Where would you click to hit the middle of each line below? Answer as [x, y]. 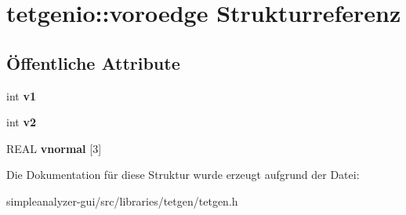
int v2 [21, 122]
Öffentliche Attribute [93, 62]
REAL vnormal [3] [54, 148]
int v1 [21, 95]
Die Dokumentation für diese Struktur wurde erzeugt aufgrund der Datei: [183, 175]
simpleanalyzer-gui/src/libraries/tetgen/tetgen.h [122, 200]
